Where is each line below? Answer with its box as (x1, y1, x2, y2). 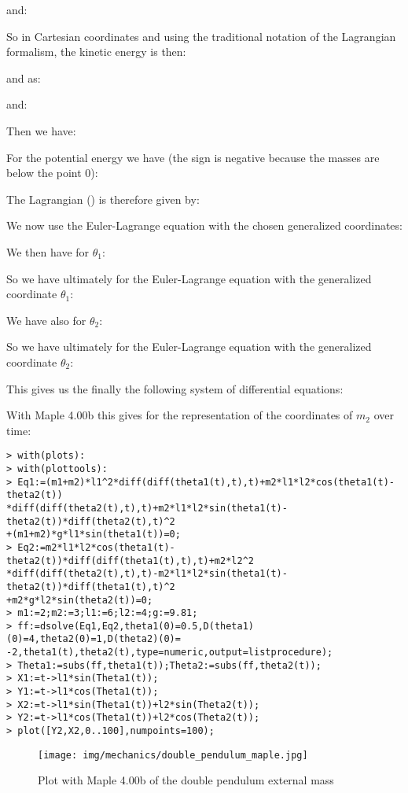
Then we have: (6, 122, 76, 138)
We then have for (6, 243, 90, 260)
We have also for (6, 312, 86, 328)
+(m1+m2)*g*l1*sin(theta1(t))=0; (6, 529, 181, 540)
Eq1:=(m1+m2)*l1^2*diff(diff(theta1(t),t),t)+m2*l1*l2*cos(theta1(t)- (17, 476, 395, 488)
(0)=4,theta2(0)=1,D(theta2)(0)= (6, 633, 181, 645)
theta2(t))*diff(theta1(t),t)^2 (6, 581, 175, 592)
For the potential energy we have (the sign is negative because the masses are (6, 149, 380, 165)
